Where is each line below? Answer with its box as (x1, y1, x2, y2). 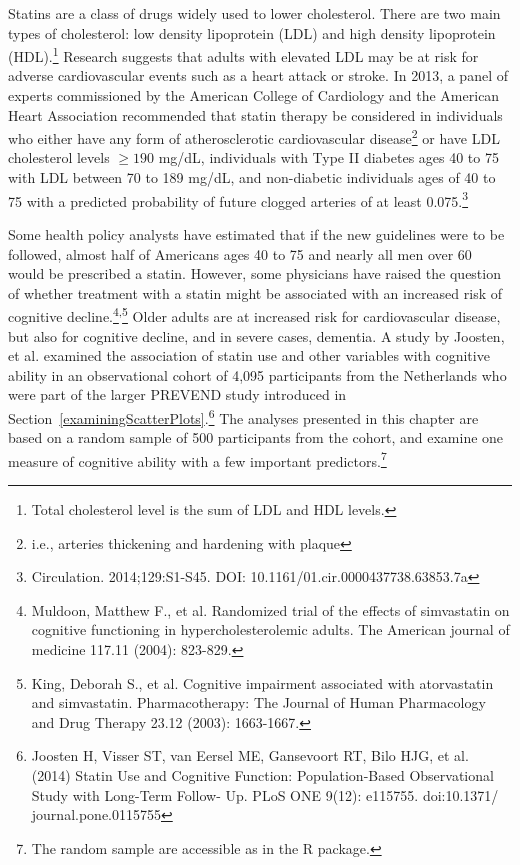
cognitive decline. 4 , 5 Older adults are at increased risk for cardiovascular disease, (8, 303, 501, 326)
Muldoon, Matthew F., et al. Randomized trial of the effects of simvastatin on (31, 599, 510, 620)
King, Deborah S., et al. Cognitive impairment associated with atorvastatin (31, 672, 494, 693)
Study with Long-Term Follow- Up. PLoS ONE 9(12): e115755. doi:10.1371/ (31, 784, 499, 805)
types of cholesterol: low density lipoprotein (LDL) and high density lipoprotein (8, 22, 496, 43)
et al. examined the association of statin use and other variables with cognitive (8, 345, 490, 366)
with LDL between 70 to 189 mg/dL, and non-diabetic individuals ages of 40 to (8, 167, 496, 188)
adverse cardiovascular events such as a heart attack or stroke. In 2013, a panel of (8, 65, 508, 86)
